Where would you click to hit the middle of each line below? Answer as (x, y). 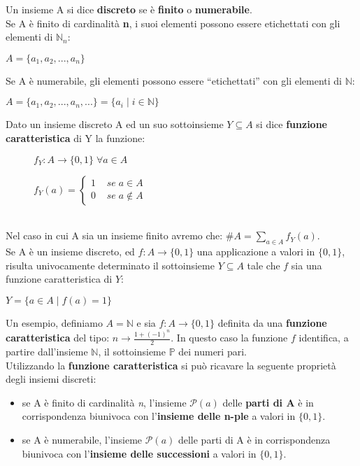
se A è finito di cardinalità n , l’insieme (104, 402)
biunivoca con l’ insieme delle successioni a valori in (139, 453)
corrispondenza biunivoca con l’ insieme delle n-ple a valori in (159, 416)
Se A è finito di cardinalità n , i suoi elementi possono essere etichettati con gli (173, 23)
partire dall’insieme (47, 352)
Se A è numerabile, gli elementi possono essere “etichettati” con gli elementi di (174, 80)
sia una (307, 265)
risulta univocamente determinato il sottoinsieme (110, 265)
